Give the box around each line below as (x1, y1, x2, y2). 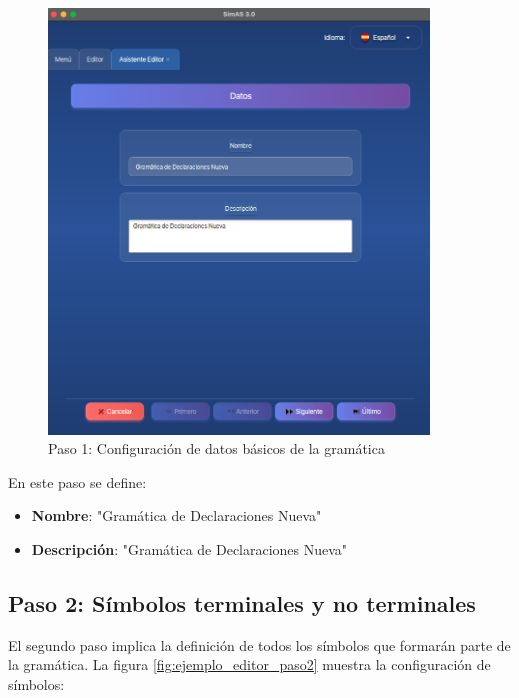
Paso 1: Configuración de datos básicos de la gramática (48, 438, 385, 459)
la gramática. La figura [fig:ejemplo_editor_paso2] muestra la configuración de (8, 654, 491, 675)
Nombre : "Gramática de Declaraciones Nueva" (31, 505, 322, 526)
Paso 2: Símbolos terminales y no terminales (8, 587, 476, 618)
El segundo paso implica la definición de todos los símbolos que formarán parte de (8, 634, 511, 655)
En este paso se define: (8, 471, 147, 492)
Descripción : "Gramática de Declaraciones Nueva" (31, 538, 348, 559)
